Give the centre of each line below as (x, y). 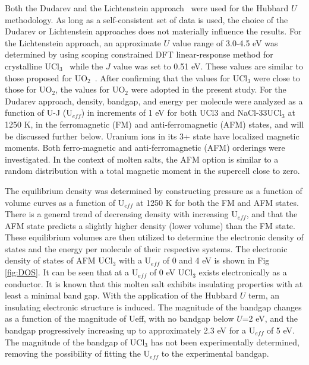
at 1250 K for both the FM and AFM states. (217, 202)
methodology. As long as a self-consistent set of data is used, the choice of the (146, 19)
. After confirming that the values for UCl (171, 77)
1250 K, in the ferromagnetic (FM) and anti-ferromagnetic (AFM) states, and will (154, 124)
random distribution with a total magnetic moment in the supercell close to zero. (152, 171)
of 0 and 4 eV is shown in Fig (216, 260)
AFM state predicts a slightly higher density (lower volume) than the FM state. (150, 225)
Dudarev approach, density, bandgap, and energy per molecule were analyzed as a (154, 101)
